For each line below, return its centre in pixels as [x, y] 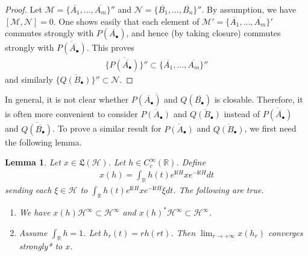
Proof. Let [24, 9]
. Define [191, 162]
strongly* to [41, 246]
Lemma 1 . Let [33, 162]
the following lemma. [43, 142]
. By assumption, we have [249, 9]
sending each [28, 189]
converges [286, 232]
